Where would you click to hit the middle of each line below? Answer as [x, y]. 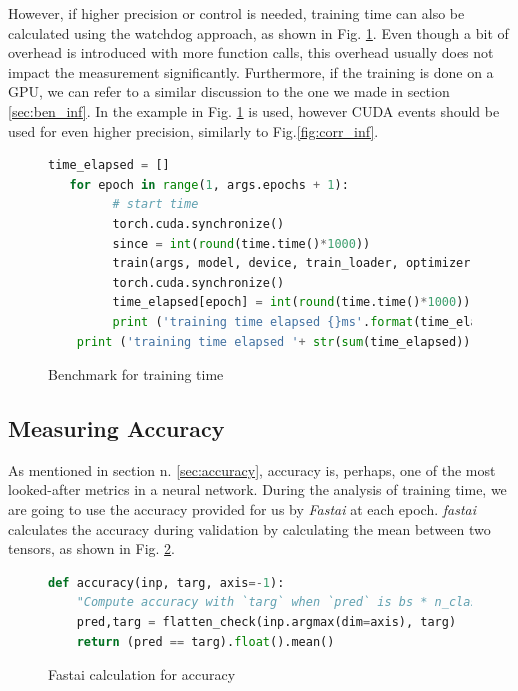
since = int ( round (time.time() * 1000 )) [241, 243]
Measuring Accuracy [116, 428]
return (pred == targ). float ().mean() [205, 641]
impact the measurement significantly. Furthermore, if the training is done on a [251, 71]
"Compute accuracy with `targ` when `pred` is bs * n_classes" [291, 602]
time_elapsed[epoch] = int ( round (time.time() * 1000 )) [291, 302]
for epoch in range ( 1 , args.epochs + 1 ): [209, 184]
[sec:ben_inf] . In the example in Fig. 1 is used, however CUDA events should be [254, 110]
